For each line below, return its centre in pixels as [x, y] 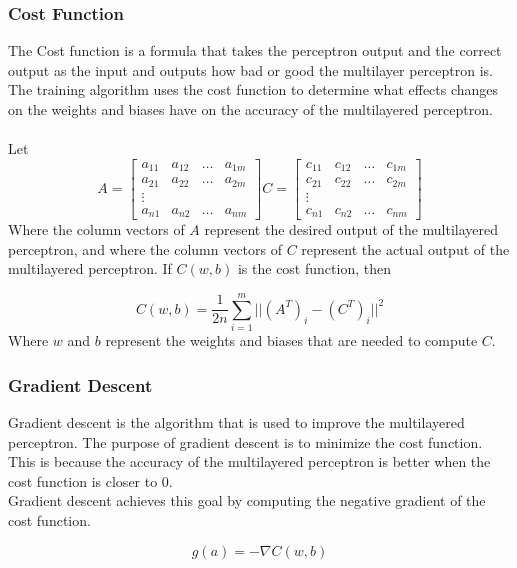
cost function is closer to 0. [90, 480]
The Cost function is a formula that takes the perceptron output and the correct [255, 50]
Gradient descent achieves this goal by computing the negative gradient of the [247, 500]
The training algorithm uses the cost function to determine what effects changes [253, 89]
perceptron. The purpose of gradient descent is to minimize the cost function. [245, 441]
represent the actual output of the [405, 248]
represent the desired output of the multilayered [351, 229]
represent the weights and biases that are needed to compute [291, 340]
